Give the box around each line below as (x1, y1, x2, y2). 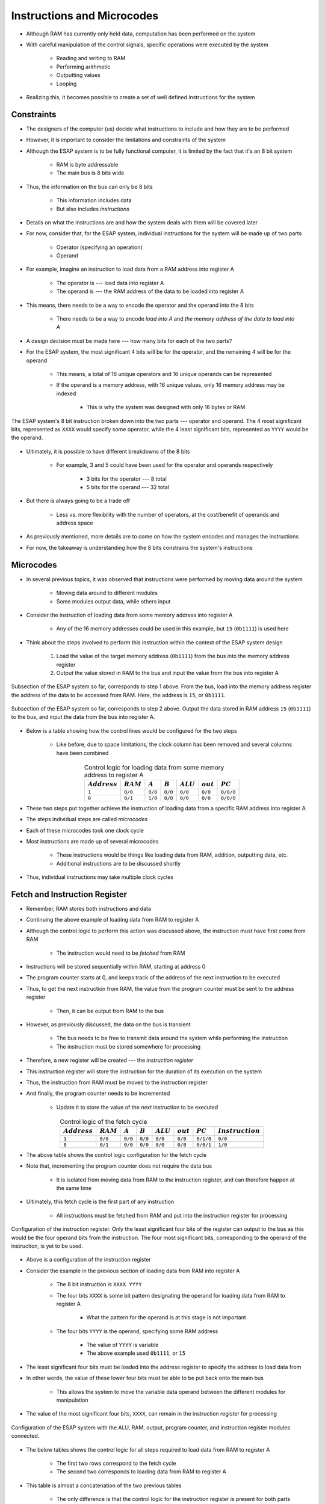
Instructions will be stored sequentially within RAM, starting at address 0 (26, 963, 206, 970)
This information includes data (56, 197, 132, 204)
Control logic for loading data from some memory (84, 763, 224, 772)
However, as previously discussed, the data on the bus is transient (26, 1020, 191, 1028)
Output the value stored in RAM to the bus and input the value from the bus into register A (56, 669, 279, 676)
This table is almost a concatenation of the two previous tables (26, 1482, 182, 1489)
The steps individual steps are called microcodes (26, 816, 148, 823)
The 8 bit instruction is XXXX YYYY (56, 1281, 142, 1288)
